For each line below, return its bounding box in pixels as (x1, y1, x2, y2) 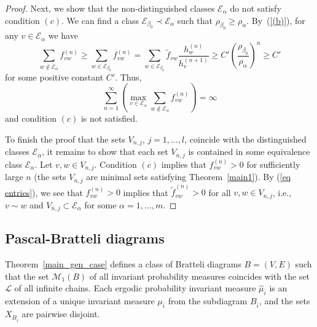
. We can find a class (61, 14, 139, 26)
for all (208, 186, 231, 199)
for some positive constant (5, 70, 104, 83)
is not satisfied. (80, 112, 138, 125)
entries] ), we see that (5, 186, 83, 199)
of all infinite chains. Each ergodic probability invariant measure (14, 282, 256, 294)
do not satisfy (230, 2, 281, 14)
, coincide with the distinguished (184, 132, 307, 145)
